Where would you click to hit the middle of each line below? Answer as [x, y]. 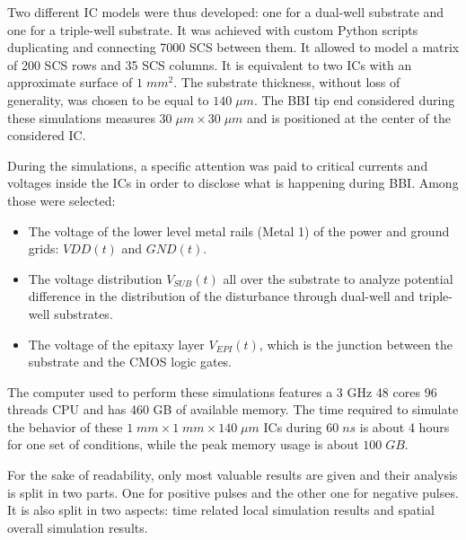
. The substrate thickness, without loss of [287, 82]
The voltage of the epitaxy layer [116, 344]
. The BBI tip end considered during [354, 99]
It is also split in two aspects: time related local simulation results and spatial [221, 510]
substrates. [84, 313]
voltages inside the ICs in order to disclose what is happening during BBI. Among [233, 183]
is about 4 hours [404, 426]
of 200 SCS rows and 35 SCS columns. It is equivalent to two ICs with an [210, 64]
